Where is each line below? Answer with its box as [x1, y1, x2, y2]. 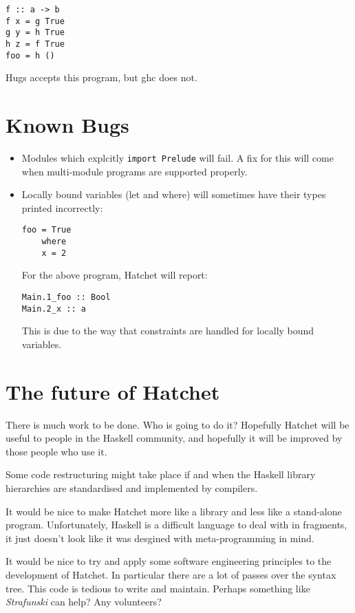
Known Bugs [6, 111, 129, 139]
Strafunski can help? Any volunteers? [6, 594, 162, 609]
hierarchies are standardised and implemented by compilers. [6, 481, 258, 495]
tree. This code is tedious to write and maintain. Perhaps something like [6, 581, 310, 595]
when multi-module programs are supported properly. [21, 164, 248, 178]
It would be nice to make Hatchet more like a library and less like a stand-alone [6, 504, 342, 518]
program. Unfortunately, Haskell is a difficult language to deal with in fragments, [6, 517, 347, 532]
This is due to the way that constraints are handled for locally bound [21, 323, 314, 338]
